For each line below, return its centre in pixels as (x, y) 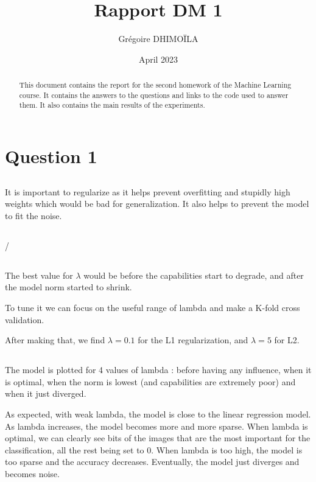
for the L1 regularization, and (193, 340)
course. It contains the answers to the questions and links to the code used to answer (154, 95)
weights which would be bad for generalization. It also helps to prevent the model (157, 204)
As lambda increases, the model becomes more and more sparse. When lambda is (156, 426)
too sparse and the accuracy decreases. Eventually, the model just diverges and (152, 462)
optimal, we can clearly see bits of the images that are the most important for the (158, 438)
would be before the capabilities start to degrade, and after (194, 275)
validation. (25, 319)
